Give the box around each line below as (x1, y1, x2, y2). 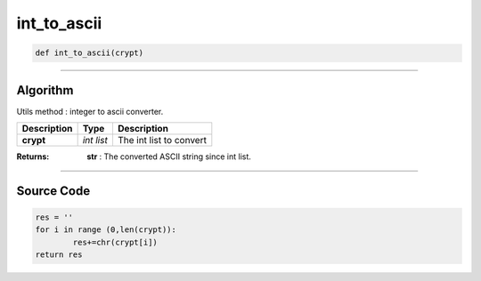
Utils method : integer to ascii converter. (16, 106, 164, 116)
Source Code (16, 183, 91, 198)
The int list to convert (117, 134, 207, 147)
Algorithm (16, 83, 74, 98)
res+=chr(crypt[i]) (72, 237, 158, 247)
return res (35, 250, 83, 260)
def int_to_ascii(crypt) (35, 48, 144, 58)
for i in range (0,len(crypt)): (35, 225, 177, 235)
